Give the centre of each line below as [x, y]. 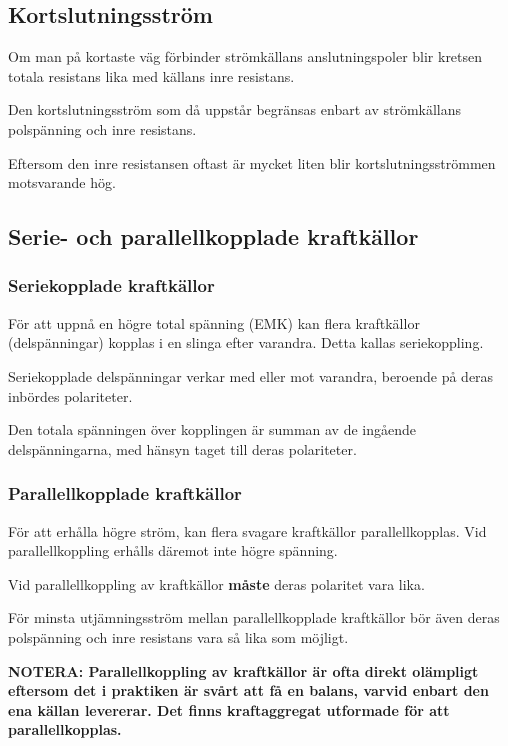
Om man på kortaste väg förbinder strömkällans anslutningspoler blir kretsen [245, 56]
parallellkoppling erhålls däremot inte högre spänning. [173, 550]
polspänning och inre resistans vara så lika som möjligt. [178, 636]
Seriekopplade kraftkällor [111, 285]
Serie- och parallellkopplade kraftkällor [213, 236]
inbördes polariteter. [70, 395]
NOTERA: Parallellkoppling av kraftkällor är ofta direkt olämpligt [243, 670]
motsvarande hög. [62, 182]
